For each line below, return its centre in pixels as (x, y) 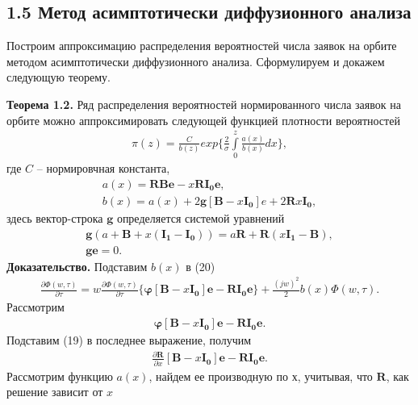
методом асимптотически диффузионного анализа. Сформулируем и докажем (196, 61)
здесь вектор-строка (55, 217)
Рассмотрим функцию (60, 376)
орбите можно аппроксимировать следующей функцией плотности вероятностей (203, 120)
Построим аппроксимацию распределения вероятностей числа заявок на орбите (202, 46)
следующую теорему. (59, 77)
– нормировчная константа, (103, 168)
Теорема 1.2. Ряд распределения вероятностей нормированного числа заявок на (204, 104)
